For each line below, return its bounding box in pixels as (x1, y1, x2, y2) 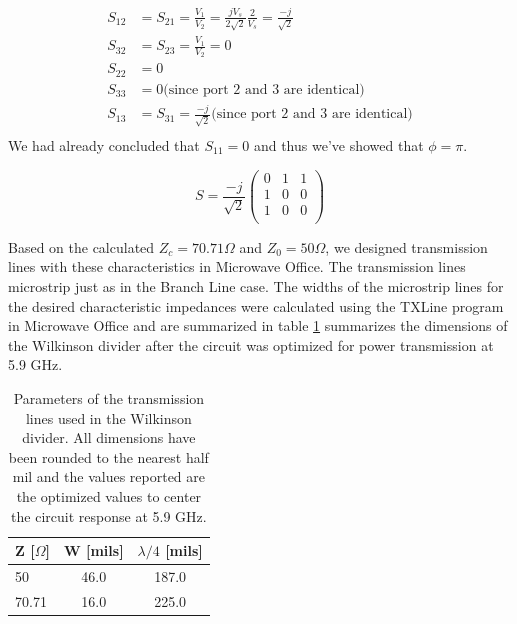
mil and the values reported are (12, 466, 206, 487)
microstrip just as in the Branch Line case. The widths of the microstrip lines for (8, 276, 504, 296)
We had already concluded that (8, 135, 200, 156)
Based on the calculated (8, 236, 155, 257)
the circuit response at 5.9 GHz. (11, 505, 207, 526)
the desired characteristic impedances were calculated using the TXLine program (8, 295, 504, 316)
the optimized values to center (16, 485, 202, 506)
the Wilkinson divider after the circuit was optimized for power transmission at (8, 334, 494, 355)
